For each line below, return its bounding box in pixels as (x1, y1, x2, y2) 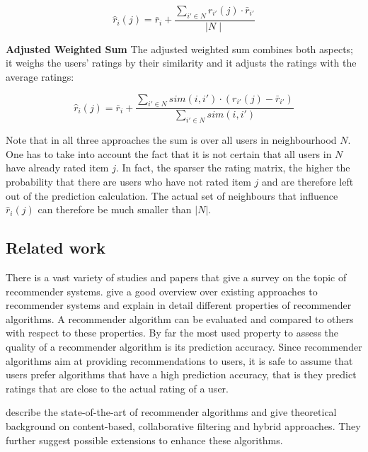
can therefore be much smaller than (38, 202, 192, 217)
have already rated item (6, 160, 109, 175)
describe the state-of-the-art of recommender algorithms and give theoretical (6, 405, 337, 419)
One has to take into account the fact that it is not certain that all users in (6, 146, 332, 161)
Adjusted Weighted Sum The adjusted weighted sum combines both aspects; (6, 41, 354, 56)
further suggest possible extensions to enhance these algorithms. (6, 432, 283, 447)
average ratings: (6, 69, 74, 84)
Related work (6, 237, 106, 259)
